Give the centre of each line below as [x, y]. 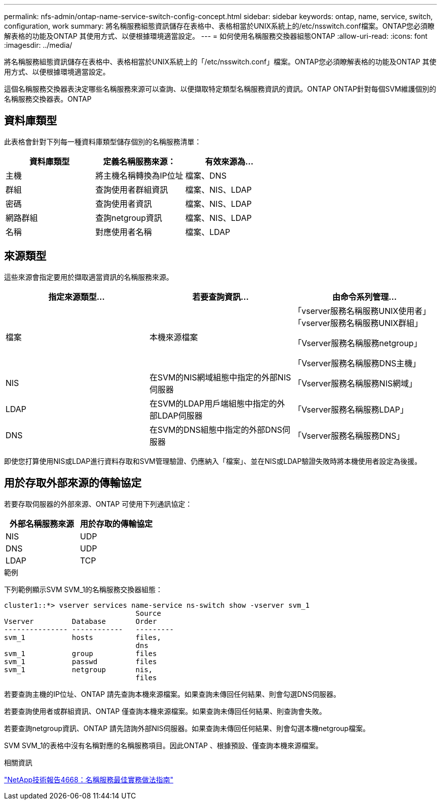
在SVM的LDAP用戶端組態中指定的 [213, 403]
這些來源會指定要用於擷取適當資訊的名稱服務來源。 [89, 277]
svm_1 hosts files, [83, 637]
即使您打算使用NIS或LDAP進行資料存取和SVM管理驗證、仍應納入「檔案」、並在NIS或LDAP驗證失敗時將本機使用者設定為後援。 [213, 461]
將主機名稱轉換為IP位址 [139, 175]
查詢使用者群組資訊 [132, 189]
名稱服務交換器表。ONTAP [48, 99]
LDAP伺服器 [180, 415]
